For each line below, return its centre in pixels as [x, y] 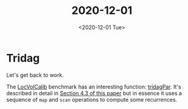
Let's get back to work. [35, 75]
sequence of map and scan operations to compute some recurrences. [92, 99]
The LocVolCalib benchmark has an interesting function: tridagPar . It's [94, 87]
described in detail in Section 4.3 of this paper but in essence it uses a [94, 93]
